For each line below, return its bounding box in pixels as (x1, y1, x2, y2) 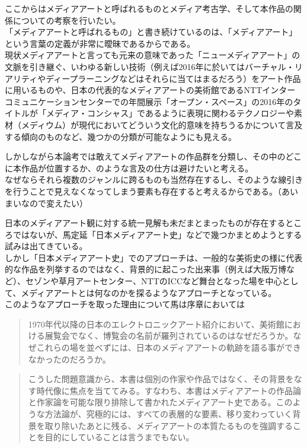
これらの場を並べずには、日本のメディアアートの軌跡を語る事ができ (36, 341, 301, 354)
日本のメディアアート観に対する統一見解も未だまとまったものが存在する (5, 217, 286, 229)
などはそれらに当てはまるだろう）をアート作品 (119, 72, 301, 84)
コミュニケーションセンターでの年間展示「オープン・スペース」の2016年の (5, 95, 293, 107)
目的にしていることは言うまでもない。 (44, 431, 194, 443)
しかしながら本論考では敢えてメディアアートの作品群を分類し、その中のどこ (5, 150, 302, 163)
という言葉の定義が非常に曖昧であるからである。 (5, 37, 196, 49)
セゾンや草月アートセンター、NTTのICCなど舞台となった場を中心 (25, 275, 282, 287)
